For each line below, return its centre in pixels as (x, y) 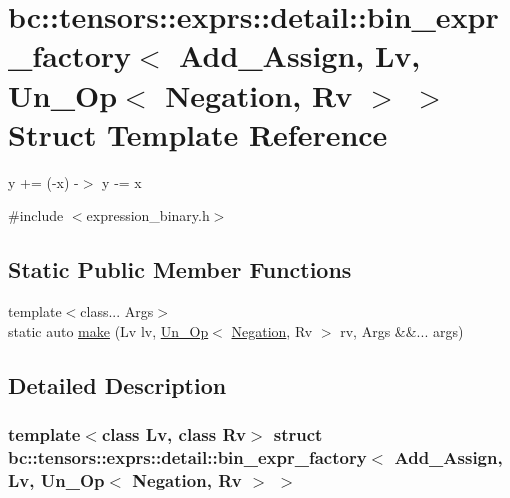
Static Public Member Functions (180, 269)
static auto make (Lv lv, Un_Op (108, 330)
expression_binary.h (148, 215)
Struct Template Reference (198, 133)
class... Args (117, 311)
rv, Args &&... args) (402, 330)
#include (36, 215)
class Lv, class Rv (173, 433)
